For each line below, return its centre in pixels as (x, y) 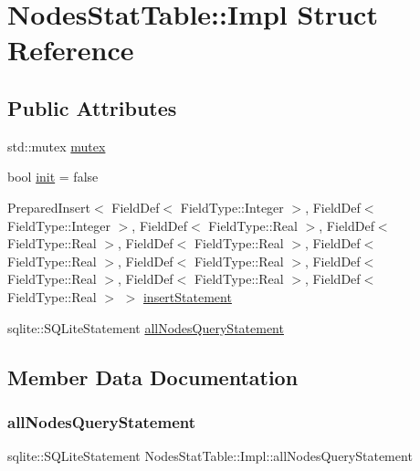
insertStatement (187, 296)
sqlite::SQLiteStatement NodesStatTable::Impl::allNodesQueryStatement (210, 456)
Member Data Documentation (153, 377)
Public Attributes (92, 107)
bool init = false (53, 177)
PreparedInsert (49, 207)
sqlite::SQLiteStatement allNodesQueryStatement (146, 327)
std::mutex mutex (57, 146)
